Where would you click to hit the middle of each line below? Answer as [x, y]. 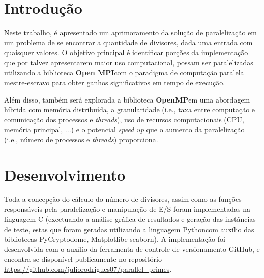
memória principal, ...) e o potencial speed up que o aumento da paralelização [124, 129]
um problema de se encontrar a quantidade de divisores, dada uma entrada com [128, 42]
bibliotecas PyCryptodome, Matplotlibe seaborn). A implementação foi [115, 239]
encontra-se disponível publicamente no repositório [83, 259]
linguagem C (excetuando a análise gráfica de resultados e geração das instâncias [130, 219]
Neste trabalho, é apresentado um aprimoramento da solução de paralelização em [130, 32]
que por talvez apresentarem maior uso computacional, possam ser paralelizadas [129, 62]
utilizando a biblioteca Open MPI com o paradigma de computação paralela [124, 72]
